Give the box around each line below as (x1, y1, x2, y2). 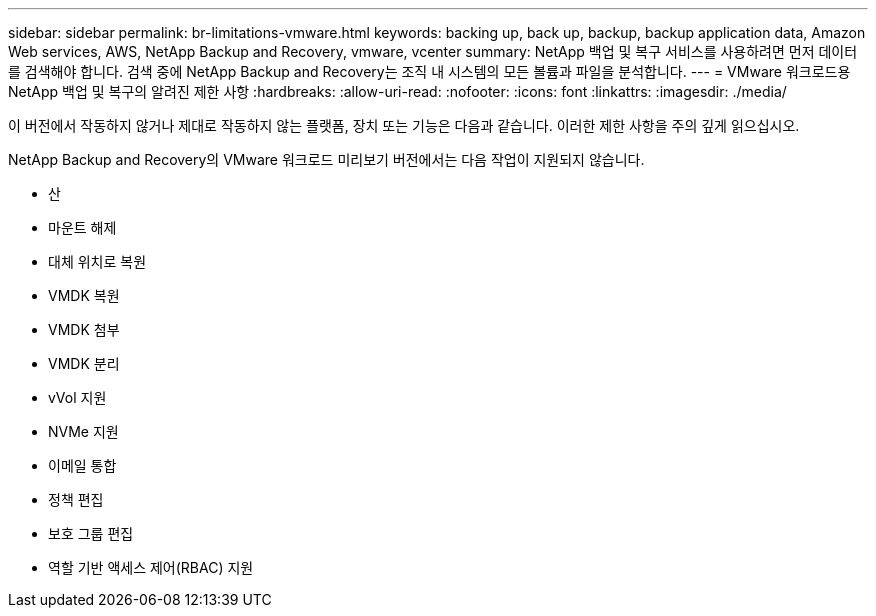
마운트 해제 (48, 219, 117, 236)
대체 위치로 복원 (48, 253, 147, 270)
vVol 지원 (48, 389, 107, 406)
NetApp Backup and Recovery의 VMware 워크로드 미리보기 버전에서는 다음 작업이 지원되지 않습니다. (8, 151, 645, 168)
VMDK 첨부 (48, 321, 120, 338)
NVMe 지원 (48, 423, 119, 440)
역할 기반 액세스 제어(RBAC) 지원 (48, 559, 254, 576)
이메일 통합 (48, 457, 117, 474)
